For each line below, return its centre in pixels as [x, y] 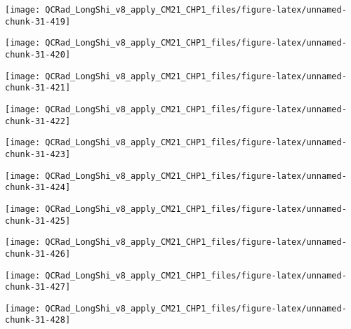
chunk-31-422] [38, 121]
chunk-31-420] [38, 54]
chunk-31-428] [38, 320]
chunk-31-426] [38, 254]
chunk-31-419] [38, 21]
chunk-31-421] [38, 88]
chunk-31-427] [38, 287]
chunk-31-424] [38, 188]
